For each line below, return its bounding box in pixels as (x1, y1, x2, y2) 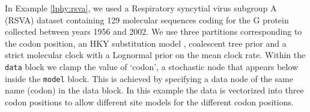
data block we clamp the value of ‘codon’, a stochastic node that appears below (5, 60, 299, 72)
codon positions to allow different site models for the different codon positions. (5, 95, 294, 108)
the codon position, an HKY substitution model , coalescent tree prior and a (5, 37, 287, 49)
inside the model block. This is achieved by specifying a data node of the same (5, 72, 293, 84)
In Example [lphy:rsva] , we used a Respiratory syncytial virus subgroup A (5, 2, 277, 14)
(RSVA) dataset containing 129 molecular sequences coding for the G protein (5, 13, 289, 26)
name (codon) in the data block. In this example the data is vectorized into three (5, 84, 304, 96)
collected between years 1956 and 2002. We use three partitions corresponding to (5, 25, 302, 38)
